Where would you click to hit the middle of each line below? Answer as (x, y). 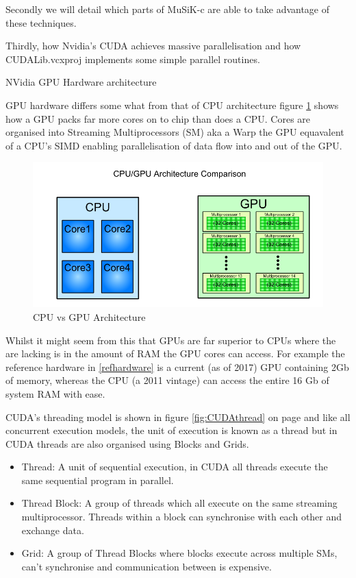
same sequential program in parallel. (98, 480)
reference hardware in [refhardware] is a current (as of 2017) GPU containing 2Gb (177, 366)
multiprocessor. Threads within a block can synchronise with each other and (182, 517)
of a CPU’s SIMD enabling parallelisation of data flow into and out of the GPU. (174, 145)
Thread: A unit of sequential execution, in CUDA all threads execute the (175, 467)
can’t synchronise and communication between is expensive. (147, 566)
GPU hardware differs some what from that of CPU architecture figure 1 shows (172, 105)
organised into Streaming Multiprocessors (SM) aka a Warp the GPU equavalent (175, 132)
